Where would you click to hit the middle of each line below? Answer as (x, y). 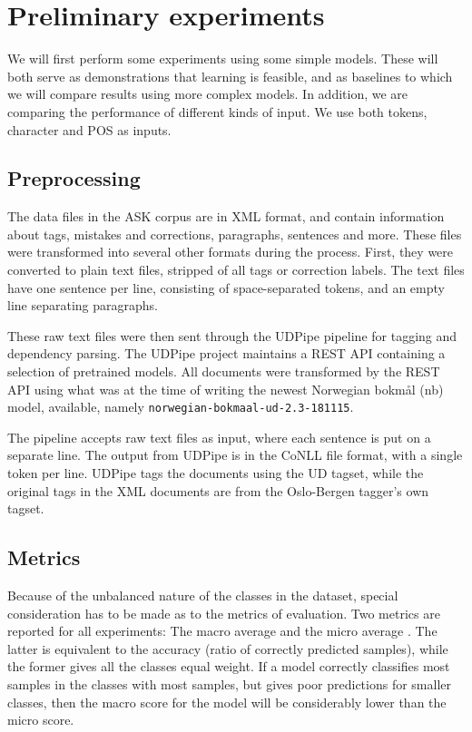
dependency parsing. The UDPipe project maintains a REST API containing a (226, 353)
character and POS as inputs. (89, 129)
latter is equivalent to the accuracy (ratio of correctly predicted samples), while (228, 648)
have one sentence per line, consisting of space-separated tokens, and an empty (226, 287)
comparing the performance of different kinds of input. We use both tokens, (217, 111)
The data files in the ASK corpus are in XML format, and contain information (226, 216)
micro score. (41, 720)
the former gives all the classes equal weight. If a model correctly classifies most (229, 666)
